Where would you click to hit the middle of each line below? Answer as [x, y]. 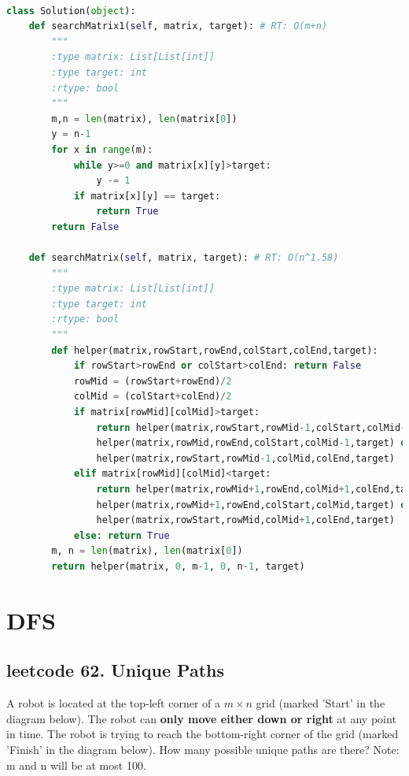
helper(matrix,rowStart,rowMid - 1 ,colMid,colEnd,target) [245, 458]
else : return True [122, 535]
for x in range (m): [102, 149]
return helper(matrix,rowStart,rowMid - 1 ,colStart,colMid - [251, 427]
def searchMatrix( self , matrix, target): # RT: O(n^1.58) [184, 258]
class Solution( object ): [71, 11]
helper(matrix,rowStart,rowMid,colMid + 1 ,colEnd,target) [245, 520]
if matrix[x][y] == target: [147, 196]
